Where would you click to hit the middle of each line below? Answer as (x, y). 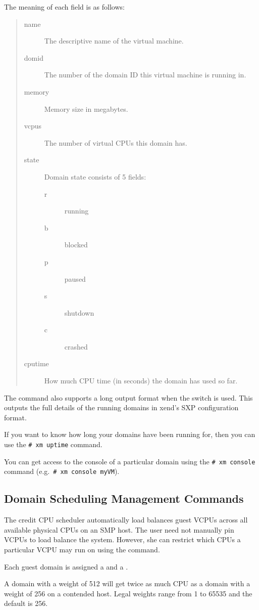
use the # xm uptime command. (53, 444)
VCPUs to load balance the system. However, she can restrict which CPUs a (122, 539)
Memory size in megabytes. (86, 108)
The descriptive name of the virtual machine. (114, 41)
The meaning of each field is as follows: (64, 7)
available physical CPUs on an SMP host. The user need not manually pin (119, 529)
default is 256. (26, 603)
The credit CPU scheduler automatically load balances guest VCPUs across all (126, 520)
